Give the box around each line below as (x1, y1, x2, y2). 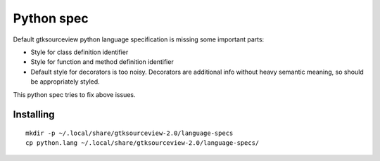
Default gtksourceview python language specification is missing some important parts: (13, 35, 265, 44)
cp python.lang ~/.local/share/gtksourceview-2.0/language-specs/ (25, 139, 260, 147)
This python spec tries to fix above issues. (13, 90, 137, 98)
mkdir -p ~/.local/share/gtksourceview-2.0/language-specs (25, 129, 234, 137)
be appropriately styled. (30, 77, 100, 86)
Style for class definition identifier (30, 48, 129, 56)
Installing (13, 109, 56, 121)
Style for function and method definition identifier (30, 58, 174, 66)
